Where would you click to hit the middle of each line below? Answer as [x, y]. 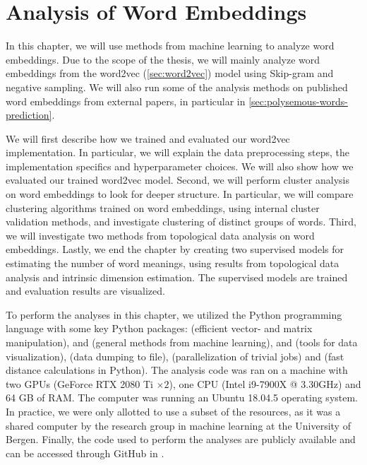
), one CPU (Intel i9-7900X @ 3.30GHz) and [265, 383]
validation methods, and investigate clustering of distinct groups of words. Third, [181, 222]
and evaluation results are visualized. [85, 291]
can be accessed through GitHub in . [85, 453]
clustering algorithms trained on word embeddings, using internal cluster [163, 207]
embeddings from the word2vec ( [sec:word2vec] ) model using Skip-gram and [170, 73]
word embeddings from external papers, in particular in [126, 101]
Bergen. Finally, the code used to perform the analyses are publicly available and [181, 439]
